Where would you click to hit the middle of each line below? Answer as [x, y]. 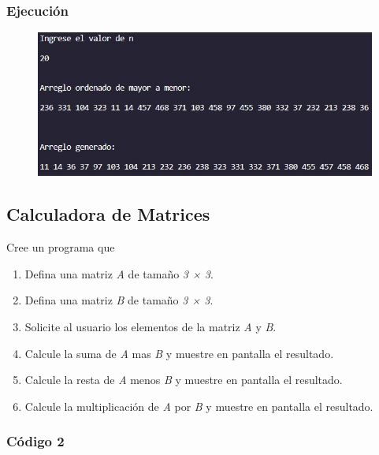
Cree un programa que [61, 247]
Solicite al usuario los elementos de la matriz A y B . [150, 327]
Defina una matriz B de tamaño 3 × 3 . [119, 300]
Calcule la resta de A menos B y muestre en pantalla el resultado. [184, 380]
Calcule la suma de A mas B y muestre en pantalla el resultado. [179, 353]
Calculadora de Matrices [108, 214]
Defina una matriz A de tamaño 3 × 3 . [119, 273]
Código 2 [35, 441]
